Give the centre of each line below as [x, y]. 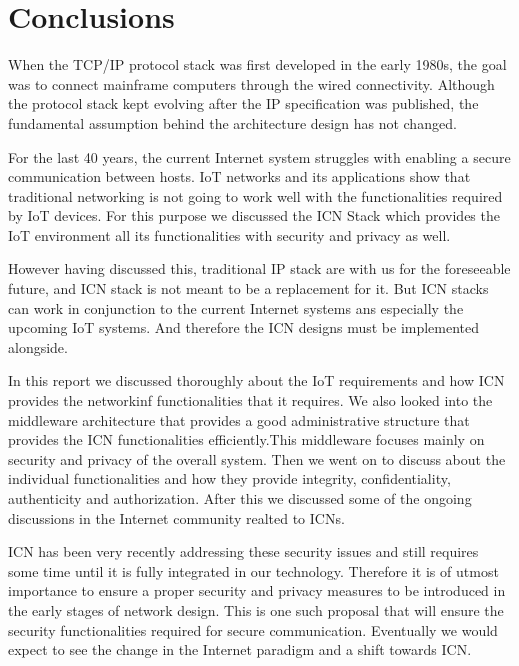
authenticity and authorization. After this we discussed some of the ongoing [240, 498]
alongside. [38, 346]
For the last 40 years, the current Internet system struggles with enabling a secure [259, 156]
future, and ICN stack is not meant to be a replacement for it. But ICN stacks [248, 288]
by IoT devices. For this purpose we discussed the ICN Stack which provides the [254, 215]
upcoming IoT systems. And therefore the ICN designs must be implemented [244, 327]
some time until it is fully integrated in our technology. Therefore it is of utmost [253, 570]
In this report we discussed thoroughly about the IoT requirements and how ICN [256, 380]
